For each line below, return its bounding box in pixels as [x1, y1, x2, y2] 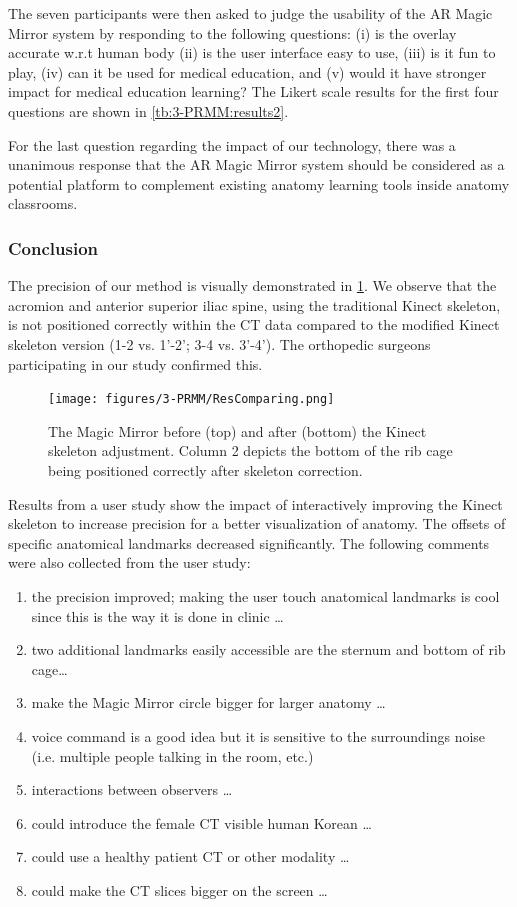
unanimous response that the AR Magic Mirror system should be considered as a [8, 154, 505, 175]
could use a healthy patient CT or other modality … [31, 846, 350, 867]
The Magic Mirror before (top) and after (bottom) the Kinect [48, 420, 427, 441]
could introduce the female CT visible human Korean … [31, 812, 372, 833]
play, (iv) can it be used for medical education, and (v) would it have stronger [8, 61, 487, 82]
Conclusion [8, 235, 98, 260]
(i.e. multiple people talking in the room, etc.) [31, 745, 314, 766]
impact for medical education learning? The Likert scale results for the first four [8, 81, 499, 102]
